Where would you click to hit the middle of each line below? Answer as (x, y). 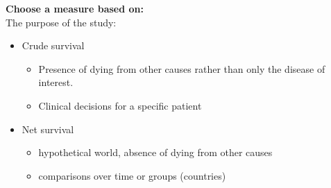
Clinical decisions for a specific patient (120, 105)
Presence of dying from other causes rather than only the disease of (182, 68)
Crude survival (53, 45)
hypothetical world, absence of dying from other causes (155, 152)
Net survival (48, 129)
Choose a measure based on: (75, 8)
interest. (56, 82)
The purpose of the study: (61, 22)
